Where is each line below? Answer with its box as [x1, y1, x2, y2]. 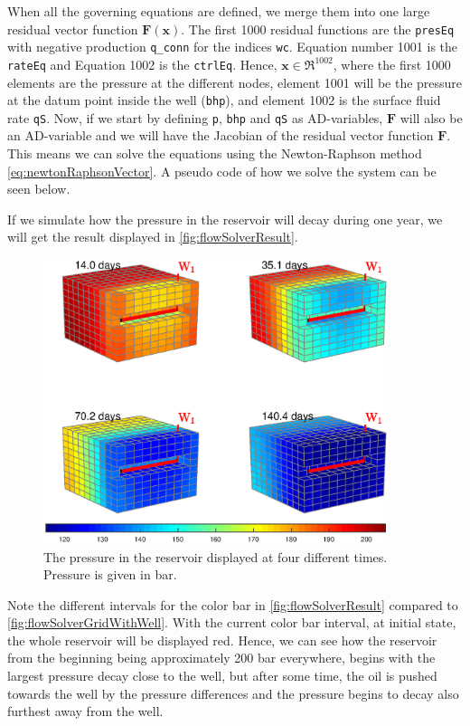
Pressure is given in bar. [43, 565, 177, 584]
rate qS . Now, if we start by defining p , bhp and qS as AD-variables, [7, 108, 383, 127]
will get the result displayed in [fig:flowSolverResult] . [7, 227, 298, 246]
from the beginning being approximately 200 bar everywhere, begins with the [7, 648, 436, 667]
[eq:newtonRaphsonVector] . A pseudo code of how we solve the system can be [7, 161, 437, 180]
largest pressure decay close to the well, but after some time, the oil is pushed [7, 666, 437, 685]
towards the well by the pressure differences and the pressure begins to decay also [7, 683, 459, 702]
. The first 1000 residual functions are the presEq [181, 19, 455, 38]
